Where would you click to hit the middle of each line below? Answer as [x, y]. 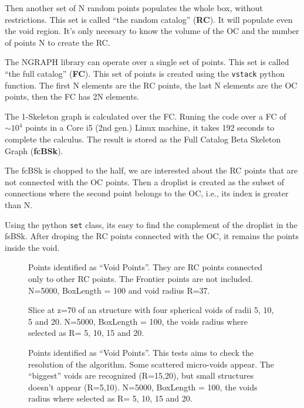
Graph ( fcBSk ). [34, 150]
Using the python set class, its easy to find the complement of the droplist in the [151, 224]
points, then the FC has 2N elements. [72, 96]
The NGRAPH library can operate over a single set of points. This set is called [147, 62]
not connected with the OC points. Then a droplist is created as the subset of [145, 181]
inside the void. [32, 247]
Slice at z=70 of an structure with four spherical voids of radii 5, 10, [151, 310]
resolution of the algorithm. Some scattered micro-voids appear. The [151, 364]
